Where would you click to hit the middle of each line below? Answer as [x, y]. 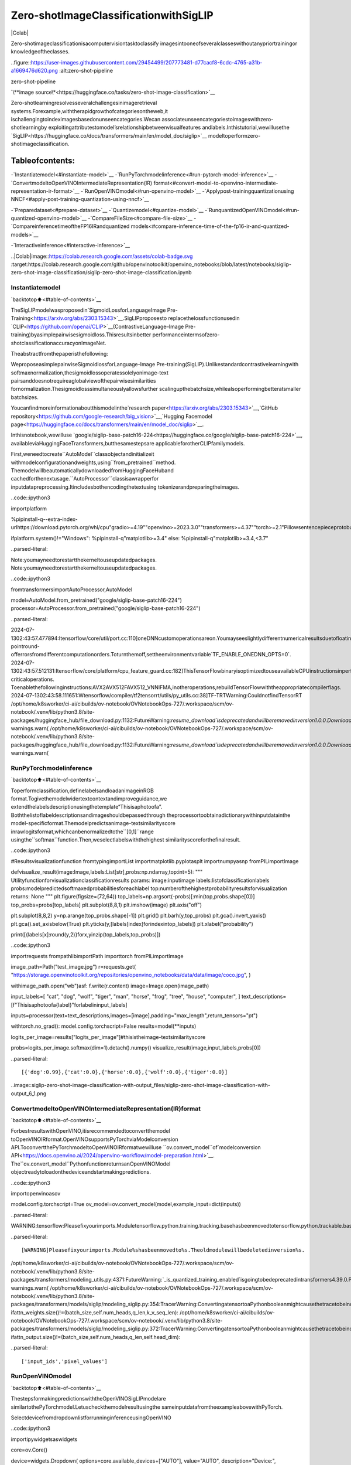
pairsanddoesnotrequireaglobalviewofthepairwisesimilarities [83, 381]
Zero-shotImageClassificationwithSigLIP [112, 15]
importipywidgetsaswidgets [44, 1439]
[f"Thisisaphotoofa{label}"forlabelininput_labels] [69, 1004]
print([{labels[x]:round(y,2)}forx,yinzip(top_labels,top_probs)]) [86, 934]
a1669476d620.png [35, 71]
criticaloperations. [33, 679]
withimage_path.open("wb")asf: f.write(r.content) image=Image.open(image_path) [110, 986]
